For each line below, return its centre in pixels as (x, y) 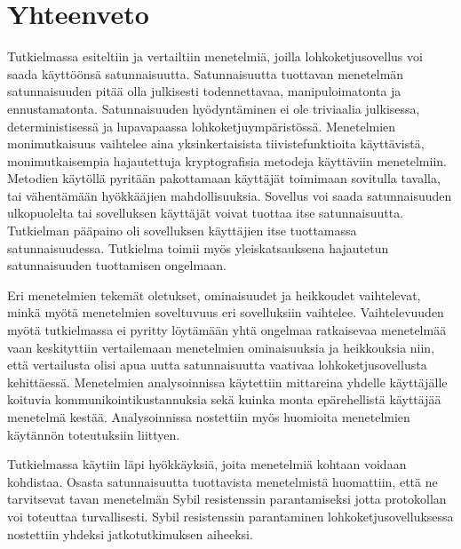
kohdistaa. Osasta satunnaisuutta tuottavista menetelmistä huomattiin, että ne (223, 481)
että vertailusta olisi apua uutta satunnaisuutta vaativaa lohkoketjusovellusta (217, 365)
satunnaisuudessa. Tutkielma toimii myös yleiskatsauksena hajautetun (198, 247)
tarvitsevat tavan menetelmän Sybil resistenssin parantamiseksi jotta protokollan (227, 499)
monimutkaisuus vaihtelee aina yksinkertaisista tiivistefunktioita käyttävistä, (216, 143)
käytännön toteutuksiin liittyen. (94, 434)
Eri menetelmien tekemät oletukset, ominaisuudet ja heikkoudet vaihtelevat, (214, 294)
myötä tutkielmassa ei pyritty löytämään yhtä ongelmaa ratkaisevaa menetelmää (227, 330)
